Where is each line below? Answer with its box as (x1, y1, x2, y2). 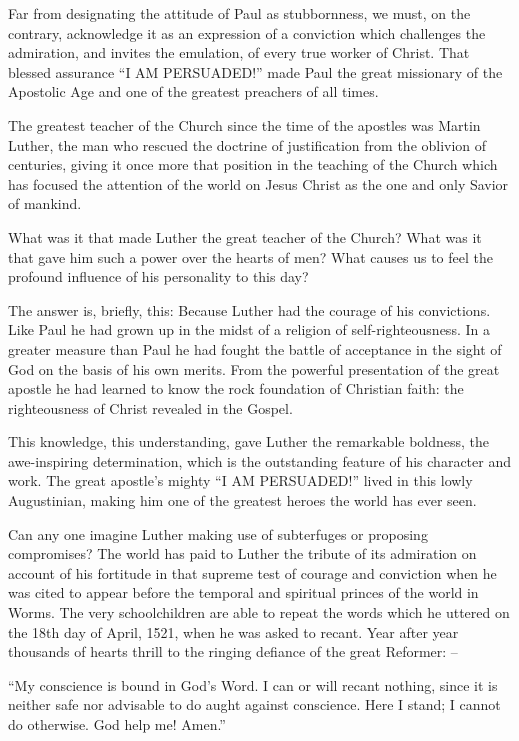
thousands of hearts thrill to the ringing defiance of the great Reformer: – (8, 641, 458, 662)
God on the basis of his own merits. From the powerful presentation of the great (8, 358, 500, 379)
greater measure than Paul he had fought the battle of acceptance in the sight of (8, 338, 502, 359)
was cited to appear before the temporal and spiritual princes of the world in (8, 582, 479, 603)
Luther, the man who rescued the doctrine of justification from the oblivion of (8, 134, 487, 155)
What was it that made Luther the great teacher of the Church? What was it (8, 226, 482, 247)
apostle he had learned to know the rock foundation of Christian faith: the (8, 378, 464, 399)
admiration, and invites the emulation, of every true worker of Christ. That (8, 42, 470, 63)
